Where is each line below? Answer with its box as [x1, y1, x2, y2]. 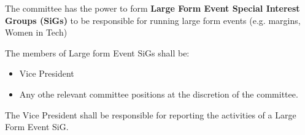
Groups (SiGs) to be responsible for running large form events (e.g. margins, [5, 13, 301, 26]
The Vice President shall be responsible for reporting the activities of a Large [5, 108, 296, 121]
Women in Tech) [5, 26, 68, 39]
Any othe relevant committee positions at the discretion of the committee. [19, 87, 298, 100]
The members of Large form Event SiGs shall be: [5, 46, 190, 59]
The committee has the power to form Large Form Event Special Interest [5, 2, 300, 14]
